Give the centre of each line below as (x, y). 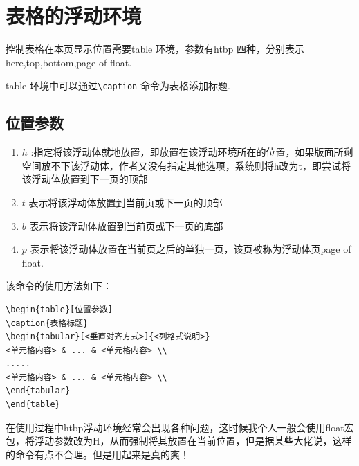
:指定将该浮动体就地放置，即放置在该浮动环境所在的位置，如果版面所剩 (192, 152)
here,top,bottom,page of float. (69, 62)
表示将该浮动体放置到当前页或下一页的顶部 (126, 202)
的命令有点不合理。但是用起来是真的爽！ (98, 454)
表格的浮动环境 (74, 16)
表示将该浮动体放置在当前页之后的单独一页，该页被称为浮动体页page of (191, 249)
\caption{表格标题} (47, 323)
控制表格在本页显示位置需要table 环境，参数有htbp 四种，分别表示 (155, 49)
